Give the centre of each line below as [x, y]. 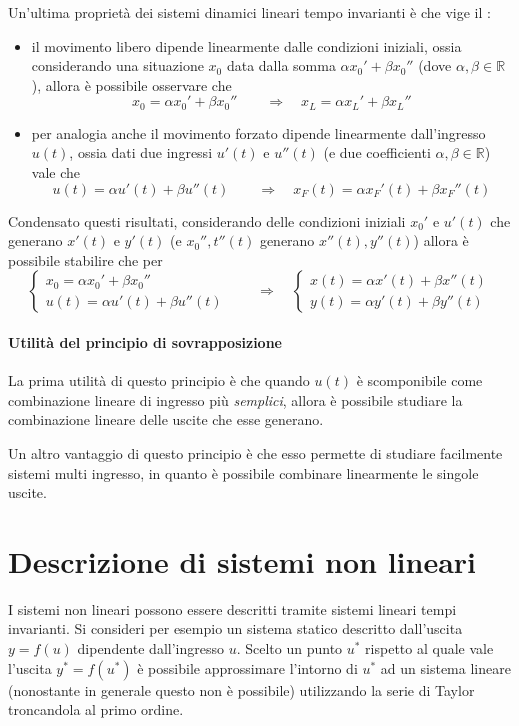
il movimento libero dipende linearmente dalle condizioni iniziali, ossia [246, 45]
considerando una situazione [117, 65]
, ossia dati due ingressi [141, 152]
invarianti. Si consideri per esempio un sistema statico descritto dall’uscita [235, 628]
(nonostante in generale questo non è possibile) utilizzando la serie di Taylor [241, 689]
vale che [55, 172]
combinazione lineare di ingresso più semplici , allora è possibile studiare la [235, 399]
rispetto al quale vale [429, 648]
